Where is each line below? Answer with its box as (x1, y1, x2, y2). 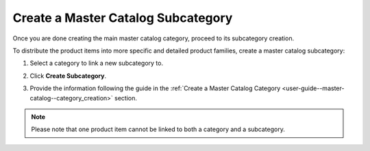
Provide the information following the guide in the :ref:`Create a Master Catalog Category (29, 84, 281, 92)
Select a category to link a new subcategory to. (29, 59, 164, 68)
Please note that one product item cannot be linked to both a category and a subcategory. (31, 125, 286, 133)
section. (114, 94, 137, 102)
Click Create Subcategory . (29, 72, 106, 80)
